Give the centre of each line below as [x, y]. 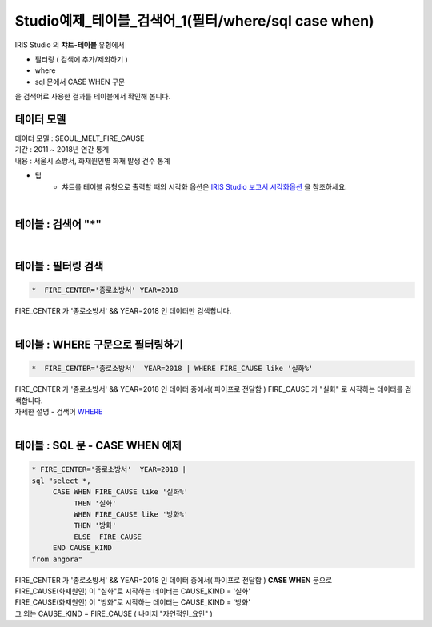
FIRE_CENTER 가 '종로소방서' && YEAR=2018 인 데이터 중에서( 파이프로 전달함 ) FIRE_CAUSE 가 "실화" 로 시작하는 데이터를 [209, 389]
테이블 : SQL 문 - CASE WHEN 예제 [98, 446]
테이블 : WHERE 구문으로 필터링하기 [99, 345]
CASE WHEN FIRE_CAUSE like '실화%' [120, 492]
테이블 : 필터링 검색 [59, 266]
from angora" [57, 559]
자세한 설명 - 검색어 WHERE [59, 412]
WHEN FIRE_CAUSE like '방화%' [130, 514]
